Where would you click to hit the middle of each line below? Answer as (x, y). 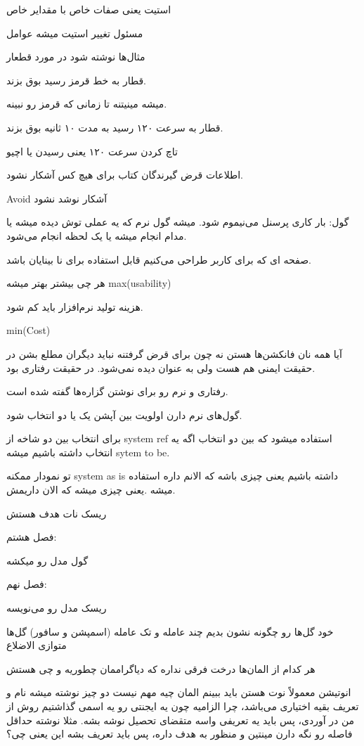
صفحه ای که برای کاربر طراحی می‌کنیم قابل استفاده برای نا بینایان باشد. (159, 259)
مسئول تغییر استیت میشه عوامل (75, 33)
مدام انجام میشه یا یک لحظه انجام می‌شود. (97, 235)
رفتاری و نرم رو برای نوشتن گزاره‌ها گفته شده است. (117, 391)
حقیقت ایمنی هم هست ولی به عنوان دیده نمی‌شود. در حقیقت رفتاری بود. (161, 367)
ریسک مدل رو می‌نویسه (57, 608)
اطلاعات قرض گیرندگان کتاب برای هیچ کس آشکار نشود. (125, 175)
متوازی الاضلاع (37, 645)
